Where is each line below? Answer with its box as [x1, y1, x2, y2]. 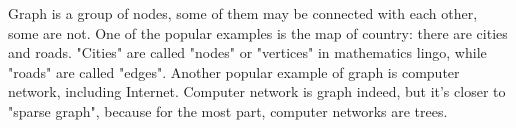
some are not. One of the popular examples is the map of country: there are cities [8, 22, 508, 43]
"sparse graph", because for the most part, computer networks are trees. [8, 100, 448, 121]
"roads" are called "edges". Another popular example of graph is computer [8, 61, 460, 82]
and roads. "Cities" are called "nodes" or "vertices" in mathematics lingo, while [8, 42, 487, 63]
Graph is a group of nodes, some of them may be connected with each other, [8, 3, 478, 23]
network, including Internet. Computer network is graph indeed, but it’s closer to [8, 81, 506, 102]
